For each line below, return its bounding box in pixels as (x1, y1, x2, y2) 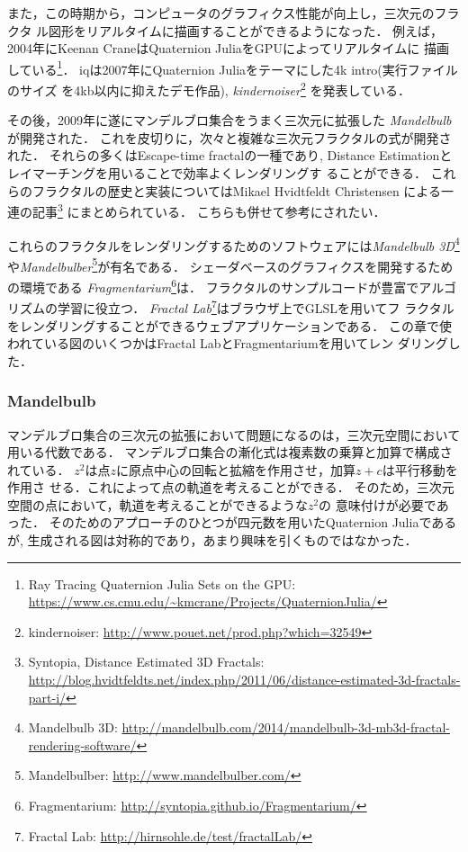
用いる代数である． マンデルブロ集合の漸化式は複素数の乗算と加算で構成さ (7, 443, 453, 462)
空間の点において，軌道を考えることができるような (7, 495, 308, 514)
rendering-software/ (28, 735, 137, 754)
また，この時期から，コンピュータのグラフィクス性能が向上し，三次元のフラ (7, 4, 460, 22)
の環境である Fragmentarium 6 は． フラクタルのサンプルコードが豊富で (7, 275, 419, 296)
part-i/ (28, 687, 67, 706)
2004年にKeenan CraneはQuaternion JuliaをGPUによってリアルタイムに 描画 (7, 39, 450, 58)
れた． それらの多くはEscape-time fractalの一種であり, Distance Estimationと (7, 146, 453, 165)
